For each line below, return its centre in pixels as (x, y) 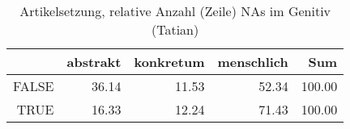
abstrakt (94, 62)
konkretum (169, 62)
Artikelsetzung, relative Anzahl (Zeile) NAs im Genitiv (175, 11)
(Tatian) (175, 29)
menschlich (253, 62)
